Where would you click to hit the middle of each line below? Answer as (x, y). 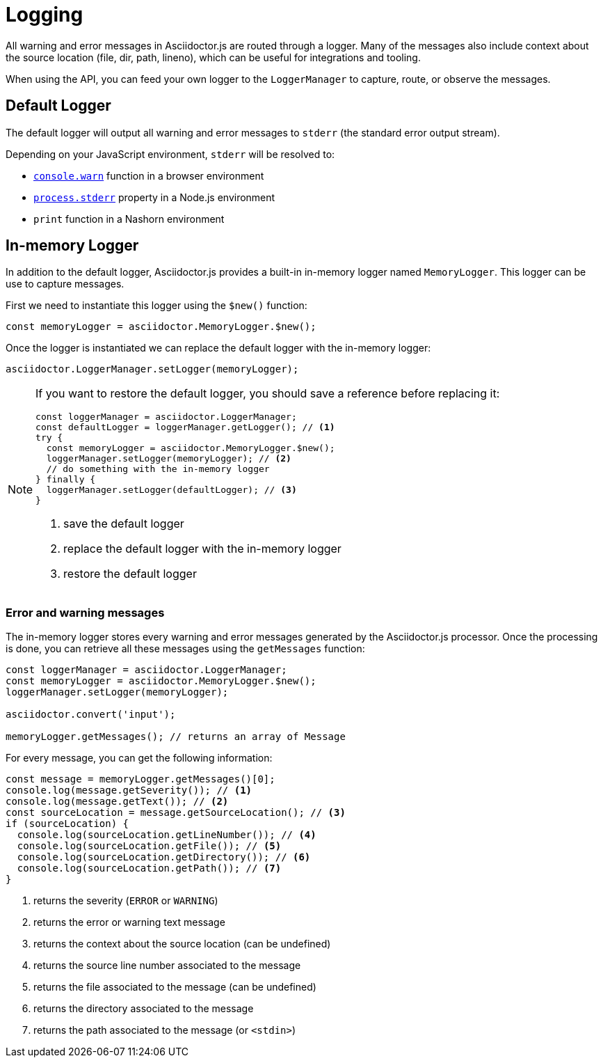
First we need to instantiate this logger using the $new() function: (156, 306)
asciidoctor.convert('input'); (91, 715)
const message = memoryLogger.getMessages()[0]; (140, 779)
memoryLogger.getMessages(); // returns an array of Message (176, 737)
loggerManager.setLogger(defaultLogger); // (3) (171, 490)
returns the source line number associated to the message (167, 966)
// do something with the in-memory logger (158, 469)
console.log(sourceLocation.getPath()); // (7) (149, 868)
